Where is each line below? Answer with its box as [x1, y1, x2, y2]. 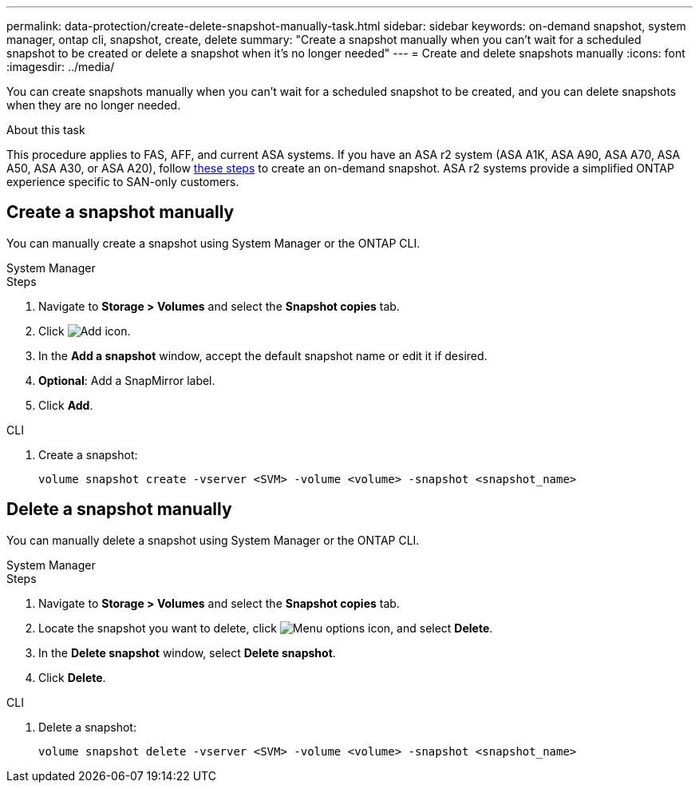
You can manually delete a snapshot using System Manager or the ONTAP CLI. [6, 533, 420, 547]
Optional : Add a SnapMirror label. [38, 373, 215, 387]
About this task [6, 123, 85, 137]
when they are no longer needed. [6, 98, 181, 112]
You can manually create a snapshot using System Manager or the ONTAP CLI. [6, 236, 421, 250]
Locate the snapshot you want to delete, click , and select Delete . [38, 620, 493, 635]
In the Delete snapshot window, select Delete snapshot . [38, 645, 336, 660]
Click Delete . [38, 670, 106, 684]
